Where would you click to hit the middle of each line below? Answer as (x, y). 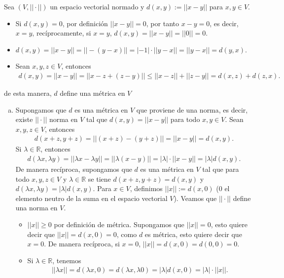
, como (127, 234)
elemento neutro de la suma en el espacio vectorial (91, 198)
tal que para (221, 169)
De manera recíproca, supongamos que (74, 169)
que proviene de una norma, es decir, (192, 109)
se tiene (99, 179)
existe (24, 119)
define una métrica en (92, 93)
